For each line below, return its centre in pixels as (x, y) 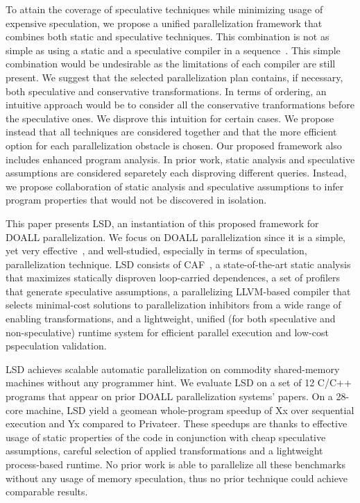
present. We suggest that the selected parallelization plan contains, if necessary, (174, 77)
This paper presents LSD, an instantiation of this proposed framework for (162, 223)
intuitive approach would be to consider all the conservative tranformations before (180, 105)
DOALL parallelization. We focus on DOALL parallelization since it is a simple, (175, 237)
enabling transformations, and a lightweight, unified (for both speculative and (171, 319)
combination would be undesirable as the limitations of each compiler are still (171, 64)
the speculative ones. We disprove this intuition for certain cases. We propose (170, 118)
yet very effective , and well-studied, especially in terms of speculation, (156, 250)
